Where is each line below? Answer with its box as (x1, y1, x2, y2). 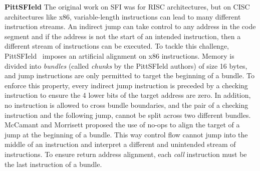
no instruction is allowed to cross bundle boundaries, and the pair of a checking (5, 99, 248, 110)
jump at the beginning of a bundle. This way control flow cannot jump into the (5, 129, 248, 139)
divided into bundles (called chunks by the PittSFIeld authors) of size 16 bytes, (5, 60, 247, 71)
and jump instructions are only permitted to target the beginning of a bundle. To (5, 70, 254, 81)
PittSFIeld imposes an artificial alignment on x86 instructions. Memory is (5, 50, 234, 61)
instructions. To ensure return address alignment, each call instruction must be (5, 148, 247, 159)
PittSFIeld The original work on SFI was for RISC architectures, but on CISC (5, 2, 250, 12)
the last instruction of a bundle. (5, 158, 102, 169)
